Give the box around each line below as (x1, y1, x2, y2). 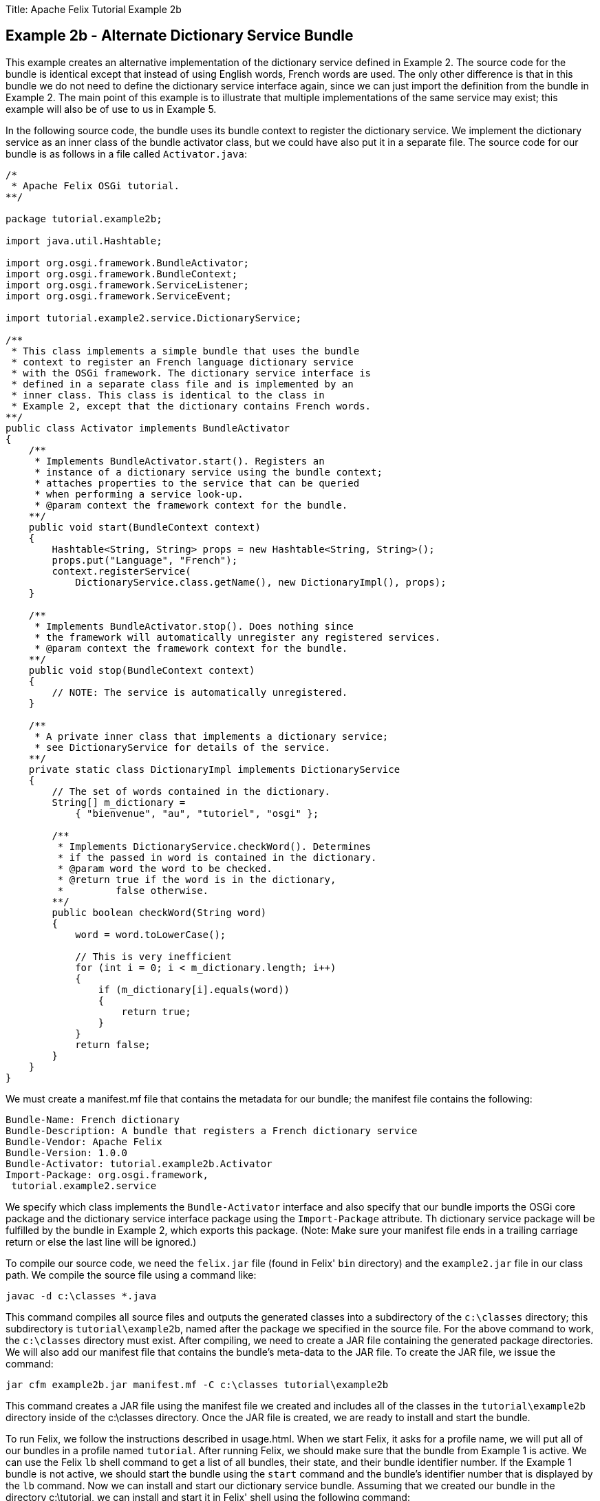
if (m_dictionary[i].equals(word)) (98, 983, 290, 995)
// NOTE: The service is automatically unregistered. (52, 686, 348, 698)
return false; (75, 1039, 151, 1050)
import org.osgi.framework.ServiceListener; (6, 279, 250, 290)
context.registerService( (52, 565, 191, 577)
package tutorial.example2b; (6, 213, 162, 224)
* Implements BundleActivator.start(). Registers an (34, 455, 325, 467)
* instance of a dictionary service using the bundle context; (34, 466, 383, 478)
